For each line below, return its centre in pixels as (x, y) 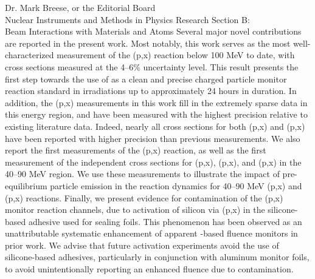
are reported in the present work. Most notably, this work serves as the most (148, 43)
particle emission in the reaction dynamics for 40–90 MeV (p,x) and (176, 185)
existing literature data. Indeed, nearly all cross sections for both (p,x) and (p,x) (155, 126)
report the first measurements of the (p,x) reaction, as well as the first (136, 150)
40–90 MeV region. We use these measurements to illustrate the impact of (142, 174)
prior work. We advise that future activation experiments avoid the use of (142, 245)
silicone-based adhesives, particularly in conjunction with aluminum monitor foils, (157, 257)
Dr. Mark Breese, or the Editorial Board (80, 7)
